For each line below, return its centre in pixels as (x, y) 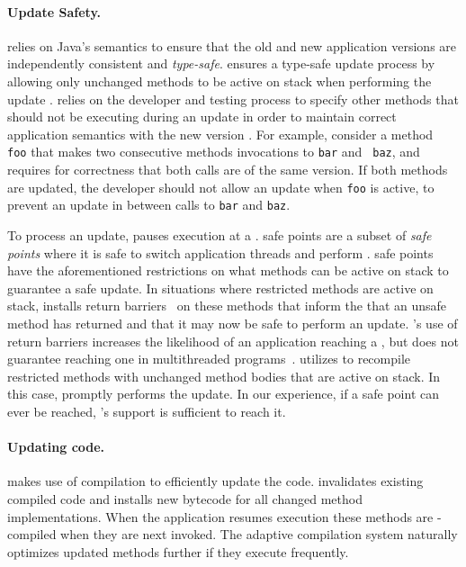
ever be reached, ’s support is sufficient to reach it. (147, 411)
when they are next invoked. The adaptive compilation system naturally (259, 534)
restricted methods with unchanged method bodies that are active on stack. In (224, 376)
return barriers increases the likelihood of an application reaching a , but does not (233, 341)
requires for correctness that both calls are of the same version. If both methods (228, 170)
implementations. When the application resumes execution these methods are (220, 516)
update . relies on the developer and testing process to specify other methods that (233, 99)
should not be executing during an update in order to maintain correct (202, 117)
